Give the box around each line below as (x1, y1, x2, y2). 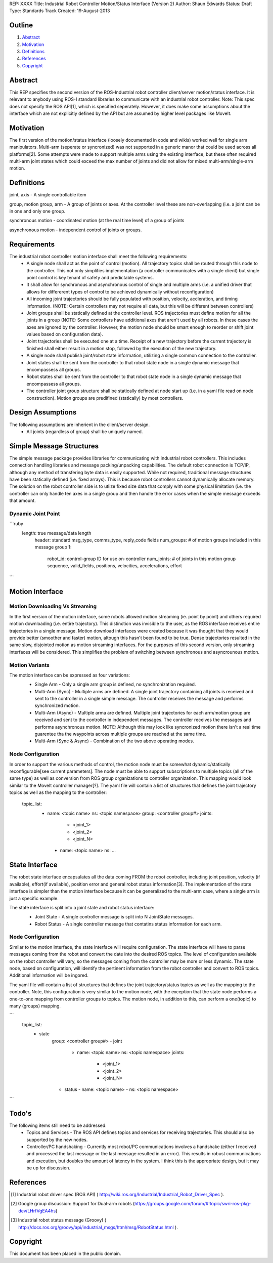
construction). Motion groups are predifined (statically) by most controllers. (26, 395, 184, 401)
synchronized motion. (34, 702, 80, 708)
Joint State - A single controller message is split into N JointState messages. (34, 914, 194, 920)
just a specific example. (9, 895, 59, 901)
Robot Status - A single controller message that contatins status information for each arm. (34, 921, 222, 927)
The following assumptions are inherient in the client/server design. (9, 422, 150, 428)
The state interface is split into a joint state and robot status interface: (9, 904, 154, 910)
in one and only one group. (9, 208, 66, 215)
